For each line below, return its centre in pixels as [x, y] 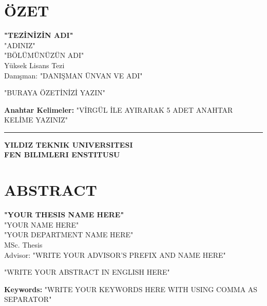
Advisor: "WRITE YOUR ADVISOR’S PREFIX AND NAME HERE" [115, 254]
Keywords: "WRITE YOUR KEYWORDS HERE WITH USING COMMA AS [131, 289]
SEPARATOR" [28, 299]
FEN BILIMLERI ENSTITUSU [62, 155]
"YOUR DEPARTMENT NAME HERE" [69, 234]
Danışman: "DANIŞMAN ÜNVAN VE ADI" [73, 75]
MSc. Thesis [23, 244]
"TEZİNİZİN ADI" [39, 35]
